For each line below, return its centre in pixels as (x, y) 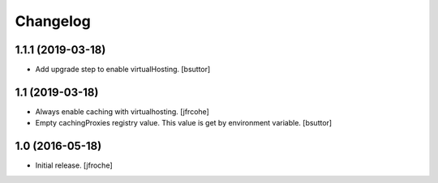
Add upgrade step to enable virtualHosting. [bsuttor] (123, 70)
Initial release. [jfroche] (74, 165)
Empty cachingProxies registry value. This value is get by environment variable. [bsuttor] (184, 123)
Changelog (53, 21)
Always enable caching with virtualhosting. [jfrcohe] (122, 111)
